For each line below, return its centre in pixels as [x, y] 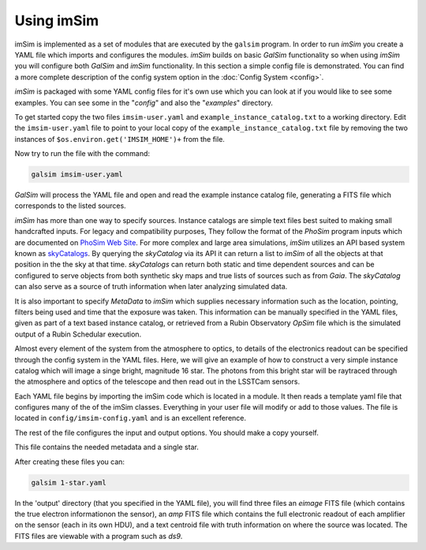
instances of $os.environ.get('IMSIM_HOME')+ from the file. [120, 139]
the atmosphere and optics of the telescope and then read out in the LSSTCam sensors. [157, 381]
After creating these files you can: [70, 462]
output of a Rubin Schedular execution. [78, 334]
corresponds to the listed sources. [70, 206]
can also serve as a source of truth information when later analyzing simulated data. [151, 287]
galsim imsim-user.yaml [77, 175]
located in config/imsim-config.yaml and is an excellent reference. [131, 418]
